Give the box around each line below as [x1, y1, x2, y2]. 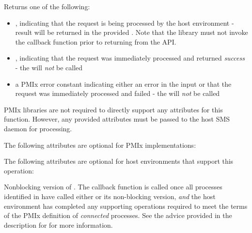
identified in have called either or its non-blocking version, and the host [4, 191, 216, 201]
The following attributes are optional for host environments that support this [4, 156, 234, 166]
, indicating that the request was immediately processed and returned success [15, 53, 245, 63]
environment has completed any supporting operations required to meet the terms [4, 201, 248, 211]
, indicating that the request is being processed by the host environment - [15, 17, 234, 28]
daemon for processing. [4, 123, 72, 133]
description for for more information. [4, 219, 113, 230]
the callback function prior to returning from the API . [15, 36, 176, 47]
